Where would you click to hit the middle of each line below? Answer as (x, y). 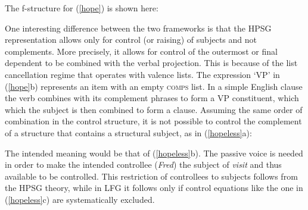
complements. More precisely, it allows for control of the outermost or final (141, 51)
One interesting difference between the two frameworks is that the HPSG (138, 28)
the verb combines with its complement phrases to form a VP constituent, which (152, 98)
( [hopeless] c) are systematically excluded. (80, 199)
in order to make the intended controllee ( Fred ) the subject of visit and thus (143, 164)
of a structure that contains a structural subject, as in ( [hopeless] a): (128, 132)
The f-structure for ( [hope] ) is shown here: (82, 8)
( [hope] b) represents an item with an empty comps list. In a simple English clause (154, 86)
